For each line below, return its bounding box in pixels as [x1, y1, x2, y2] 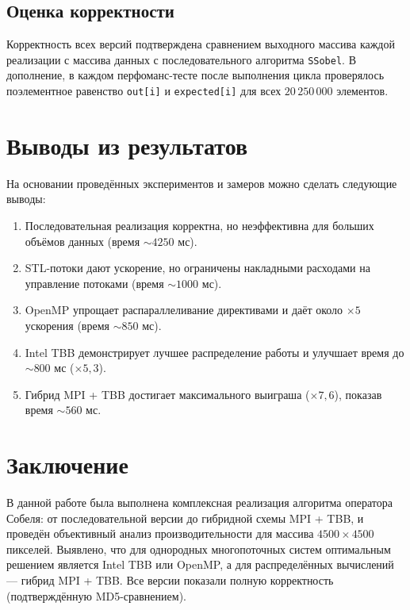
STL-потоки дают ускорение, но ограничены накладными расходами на [25, 259, 370, 276]
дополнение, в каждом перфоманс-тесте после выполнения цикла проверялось [6, 67, 385, 83]
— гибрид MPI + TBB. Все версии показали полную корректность [6, 572, 334, 589]
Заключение [6, 448, 128, 481]
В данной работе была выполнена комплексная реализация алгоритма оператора [6, 494, 393, 511]
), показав [334, 386, 382, 402]
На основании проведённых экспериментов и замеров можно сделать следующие [6, 175, 397, 191]
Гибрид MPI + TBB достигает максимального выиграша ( [25, 386, 310, 402]
